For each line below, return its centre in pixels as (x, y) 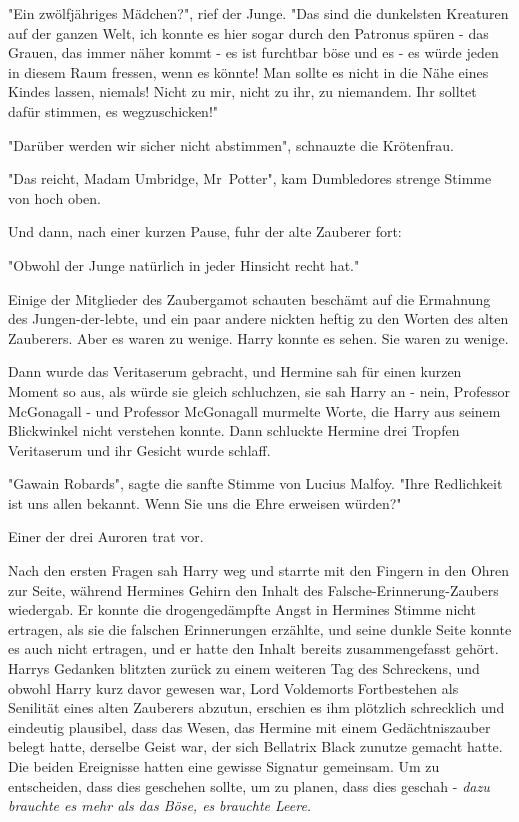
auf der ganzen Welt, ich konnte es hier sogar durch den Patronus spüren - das (248, 32)
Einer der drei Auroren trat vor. (106, 536)
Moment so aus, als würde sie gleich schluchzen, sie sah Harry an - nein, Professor (259, 390)
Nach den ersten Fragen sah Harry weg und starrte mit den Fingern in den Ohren (259, 570)
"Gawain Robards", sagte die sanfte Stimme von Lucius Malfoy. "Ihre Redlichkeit (255, 483)
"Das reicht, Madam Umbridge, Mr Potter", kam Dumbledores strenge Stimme (250, 178)
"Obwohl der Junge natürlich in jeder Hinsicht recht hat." (184, 264)
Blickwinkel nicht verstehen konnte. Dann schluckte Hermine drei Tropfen (234, 430)
